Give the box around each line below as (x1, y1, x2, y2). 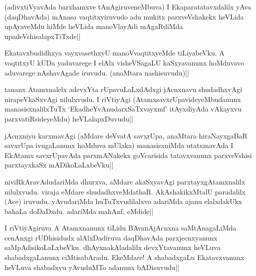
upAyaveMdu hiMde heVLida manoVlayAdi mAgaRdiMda (4, 21, 183, 31)
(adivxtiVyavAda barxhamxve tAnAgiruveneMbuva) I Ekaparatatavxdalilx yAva (4, 1, 251, 11)
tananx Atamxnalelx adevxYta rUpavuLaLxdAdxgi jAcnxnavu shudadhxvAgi (4, 84, 243, 94)
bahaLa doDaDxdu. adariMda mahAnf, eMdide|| (4, 205, 154, 216)
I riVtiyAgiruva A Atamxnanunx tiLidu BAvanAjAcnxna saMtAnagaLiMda (4, 222, 237, 233)
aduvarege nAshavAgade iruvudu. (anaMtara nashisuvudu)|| (4, 67, 189, 77)
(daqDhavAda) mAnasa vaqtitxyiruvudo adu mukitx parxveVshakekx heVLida (4, 11, 244, 21)
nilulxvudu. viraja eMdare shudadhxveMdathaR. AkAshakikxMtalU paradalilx (4, 186, 246, 196)
